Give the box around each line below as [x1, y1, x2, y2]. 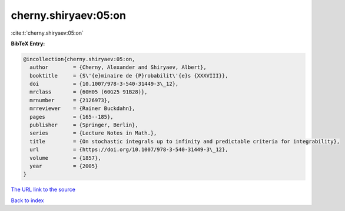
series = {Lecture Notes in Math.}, [29, 130, 157, 136]
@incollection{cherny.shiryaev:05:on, [23, 56, 135, 62]
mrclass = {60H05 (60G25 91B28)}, [29, 89, 148, 95]
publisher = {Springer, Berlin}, [29, 122, 138, 129]
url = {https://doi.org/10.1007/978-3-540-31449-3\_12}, [29, 146, 228, 153]
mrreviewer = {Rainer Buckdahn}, [29, 105, 135, 112]
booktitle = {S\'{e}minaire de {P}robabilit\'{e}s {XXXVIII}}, [29, 72, 228, 79]
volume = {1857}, [29, 155, 101, 161]
